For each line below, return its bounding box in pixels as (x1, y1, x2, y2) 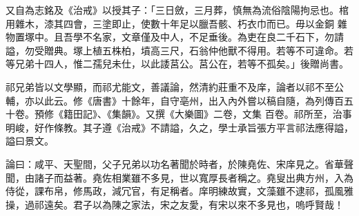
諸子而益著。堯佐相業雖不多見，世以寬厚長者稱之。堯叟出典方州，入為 (34, 170, 353, 184)
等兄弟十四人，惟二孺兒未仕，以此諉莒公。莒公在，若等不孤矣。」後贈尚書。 (6, 56, 349, 71)
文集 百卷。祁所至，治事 (242, 107, 352, 121)
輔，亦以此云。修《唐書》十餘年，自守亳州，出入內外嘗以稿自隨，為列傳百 (6, 93, 344, 107)
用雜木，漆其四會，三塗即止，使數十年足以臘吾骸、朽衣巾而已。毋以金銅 (6, 16, 334, 30)
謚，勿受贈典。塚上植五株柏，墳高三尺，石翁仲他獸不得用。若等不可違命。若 (6, 43, 353, 57)
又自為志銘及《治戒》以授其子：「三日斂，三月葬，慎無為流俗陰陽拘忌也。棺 (6, 3, 349, 17)
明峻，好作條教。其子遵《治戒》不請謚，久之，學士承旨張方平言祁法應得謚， (6, 120, 353, 134)
